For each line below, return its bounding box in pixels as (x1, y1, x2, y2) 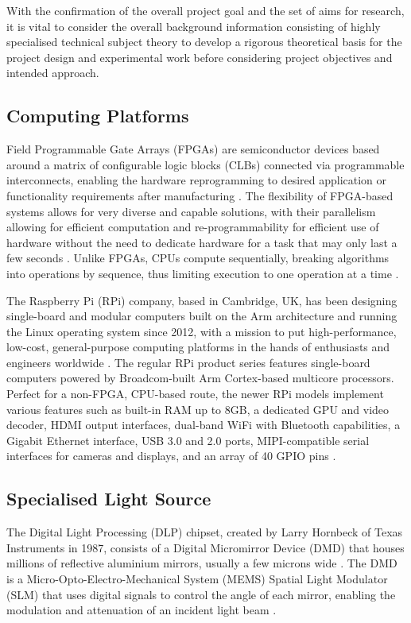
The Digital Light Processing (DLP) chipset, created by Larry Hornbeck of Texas (6, 524, 403, 540)
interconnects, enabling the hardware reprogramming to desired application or (6, 172, 387, 188)
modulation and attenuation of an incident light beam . (6, 602, 277, 618)
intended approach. (6, 64, 99, 81)
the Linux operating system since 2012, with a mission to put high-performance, (6, 323, 397, 339)
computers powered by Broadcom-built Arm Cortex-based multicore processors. (6, 370, 394, 386)
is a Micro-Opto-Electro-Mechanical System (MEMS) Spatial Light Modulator (6, 571, 388, 587)
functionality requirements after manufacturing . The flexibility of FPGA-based (6, 187, 394, 203)
